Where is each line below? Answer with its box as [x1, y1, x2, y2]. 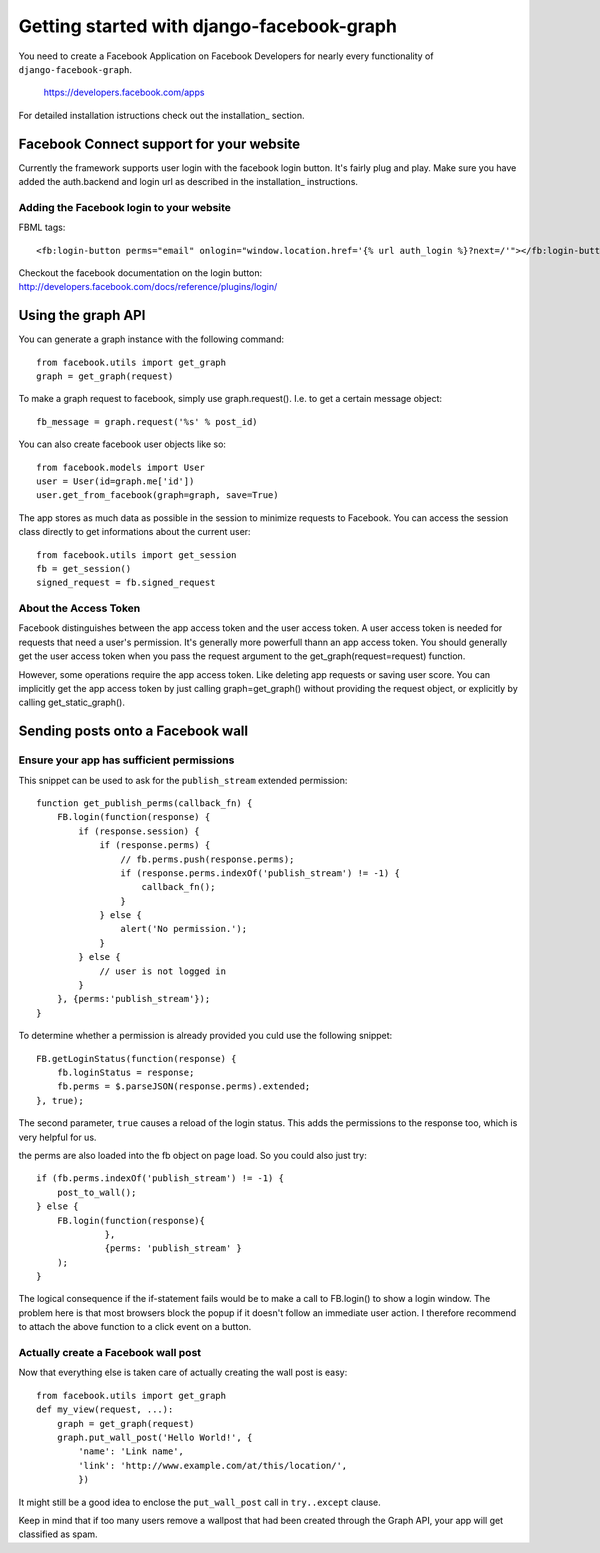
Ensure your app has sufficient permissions [18, 753, 235, 767]
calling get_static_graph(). [18, 696, 125, 709]
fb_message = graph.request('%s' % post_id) [36, 416, 259, 427]
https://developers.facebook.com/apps [43, 86, 205, 99]
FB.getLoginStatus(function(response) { [36, 1053, 237, 1064]
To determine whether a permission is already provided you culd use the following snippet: [18, 1030, 393, 1042]
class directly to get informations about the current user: [18, 526, 251, 538]
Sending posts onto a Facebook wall [18, 723, 249, 740]
